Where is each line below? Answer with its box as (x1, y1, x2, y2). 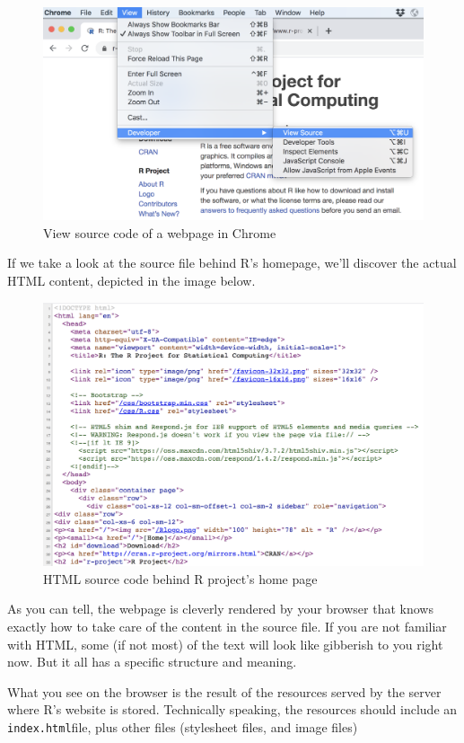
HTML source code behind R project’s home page (43, 569, 318, 588)
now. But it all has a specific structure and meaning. (7, 652, 297, 671)
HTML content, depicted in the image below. (7, 271, 256, 290)
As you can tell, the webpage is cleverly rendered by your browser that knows (7, 599, 433, 618)
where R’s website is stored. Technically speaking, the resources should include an (7, 700, 458, 719)
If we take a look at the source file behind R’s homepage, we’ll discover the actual (7, 253, 457, 272)
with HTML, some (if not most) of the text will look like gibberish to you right (7, 634, 443, 653)
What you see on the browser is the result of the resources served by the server (7, 682, 442, 701)
